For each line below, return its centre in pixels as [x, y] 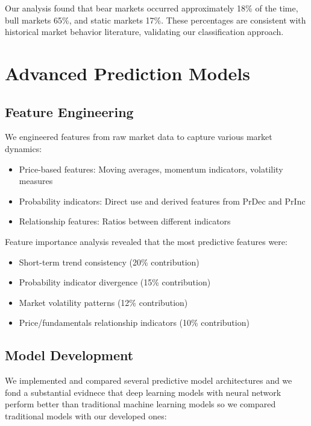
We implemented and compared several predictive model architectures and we [149, 380]
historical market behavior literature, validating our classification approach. [144, 32]
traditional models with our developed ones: [86, 415]
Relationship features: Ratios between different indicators [125, 221]
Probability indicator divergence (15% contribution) [115, 282]
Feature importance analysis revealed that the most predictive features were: [146, 241]
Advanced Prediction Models [127, 73]
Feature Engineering [69, 111]
